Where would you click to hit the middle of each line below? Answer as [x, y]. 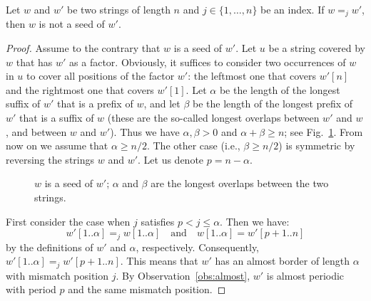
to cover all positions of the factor [101, 76]
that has [34, 62]
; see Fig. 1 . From [324, 131]
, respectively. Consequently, [198, 247]
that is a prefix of [95, 104]
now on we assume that [57, 146]
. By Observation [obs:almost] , [183, 275]
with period [31, 289]
